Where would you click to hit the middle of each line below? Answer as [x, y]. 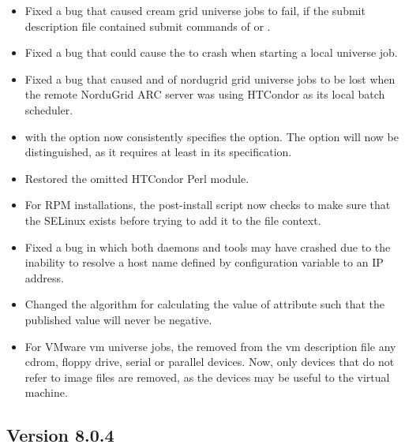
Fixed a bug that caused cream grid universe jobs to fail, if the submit [195, 10]
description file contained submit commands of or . [148, 26]
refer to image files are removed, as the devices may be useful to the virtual [207, 377]
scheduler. [49, 109]
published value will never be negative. [118, 319]
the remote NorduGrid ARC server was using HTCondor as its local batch [205, 94]
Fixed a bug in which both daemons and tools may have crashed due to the [208, 246]
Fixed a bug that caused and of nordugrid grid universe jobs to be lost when [210, 78]
